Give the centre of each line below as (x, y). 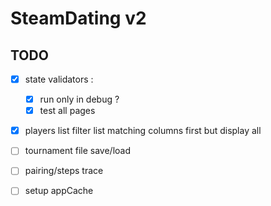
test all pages (67, 111)
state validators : (59, 79)
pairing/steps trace (64, 171)
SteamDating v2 (78, 18)
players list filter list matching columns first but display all (143, 131)
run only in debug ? (79, 99)
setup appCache (59, 191)
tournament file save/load (77, 151)
